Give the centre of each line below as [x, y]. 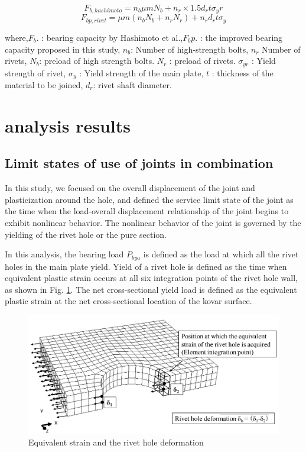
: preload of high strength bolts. [97, 61]
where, [17, 37]
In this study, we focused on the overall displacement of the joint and [130, 188]
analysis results [68, 125]
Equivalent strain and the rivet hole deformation [116, 442]
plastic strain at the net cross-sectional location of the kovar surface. [128, 301]
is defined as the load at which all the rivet [221, 254]
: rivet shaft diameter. [132, 85]
